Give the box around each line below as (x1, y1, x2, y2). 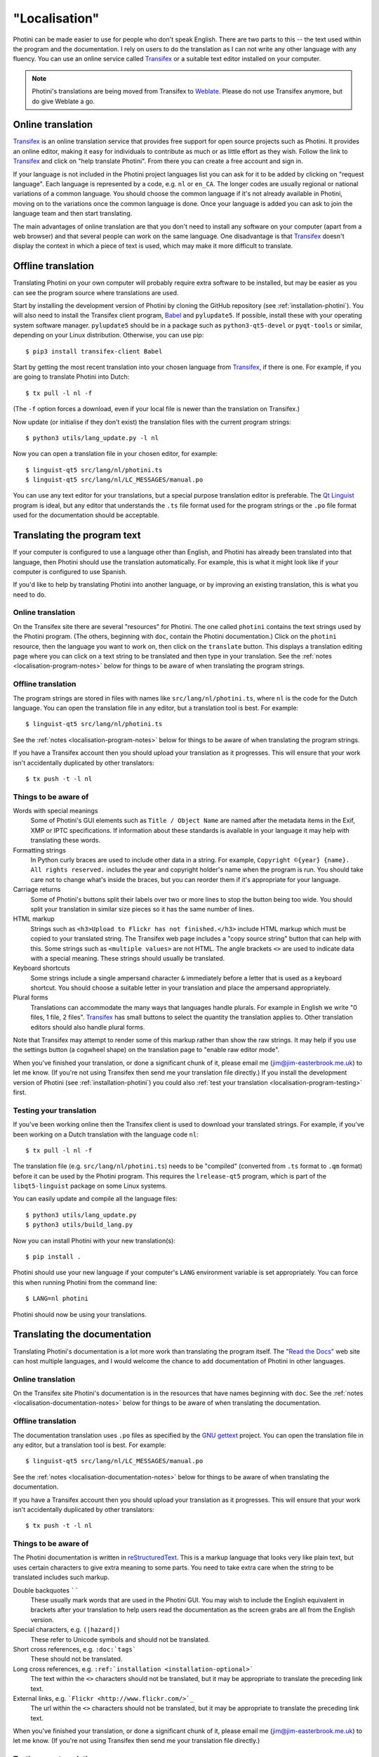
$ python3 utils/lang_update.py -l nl (25, 434, 159, 442)
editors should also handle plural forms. (30, 1023, 145, 1031)
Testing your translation (13, 1106, 97, 1115)
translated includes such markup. (13, 1573, 110, 1581)
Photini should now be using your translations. (13, 1310, 147, 1318)
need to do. (13, 590, 46, 599)
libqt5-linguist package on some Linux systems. (13, 1181, 168, 1191)
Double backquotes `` (13, 1586, 79, 1595)
